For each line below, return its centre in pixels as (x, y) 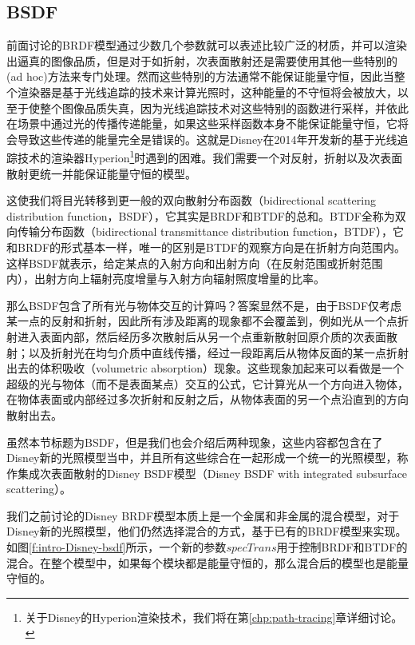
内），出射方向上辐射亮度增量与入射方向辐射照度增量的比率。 (166, 279)
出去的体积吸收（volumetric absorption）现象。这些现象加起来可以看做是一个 (205, 368)
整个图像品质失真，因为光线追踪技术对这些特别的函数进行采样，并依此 (224, 107)
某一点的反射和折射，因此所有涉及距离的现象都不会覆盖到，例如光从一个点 (202, 321)
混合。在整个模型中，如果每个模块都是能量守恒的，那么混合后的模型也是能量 (207, 562)
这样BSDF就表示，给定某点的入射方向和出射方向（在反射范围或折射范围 (195, 263)
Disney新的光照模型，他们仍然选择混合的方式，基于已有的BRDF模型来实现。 (207, 531)
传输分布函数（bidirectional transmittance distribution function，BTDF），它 (210, 231)
